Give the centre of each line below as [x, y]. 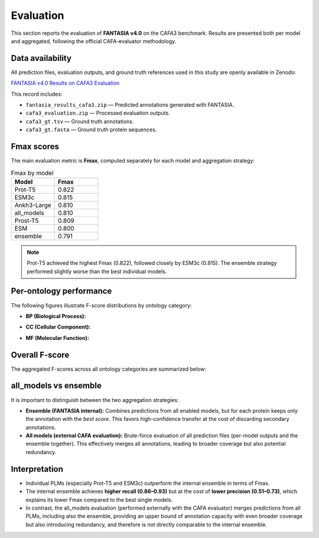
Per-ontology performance [61, 291]
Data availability [41, 58]
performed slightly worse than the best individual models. [97, 271]
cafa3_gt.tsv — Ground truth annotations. [80, 121]
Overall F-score [40, 355]
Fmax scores [35, 147]
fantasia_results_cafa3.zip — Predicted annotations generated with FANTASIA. [130, 105]
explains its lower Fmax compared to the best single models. [99, 500]
